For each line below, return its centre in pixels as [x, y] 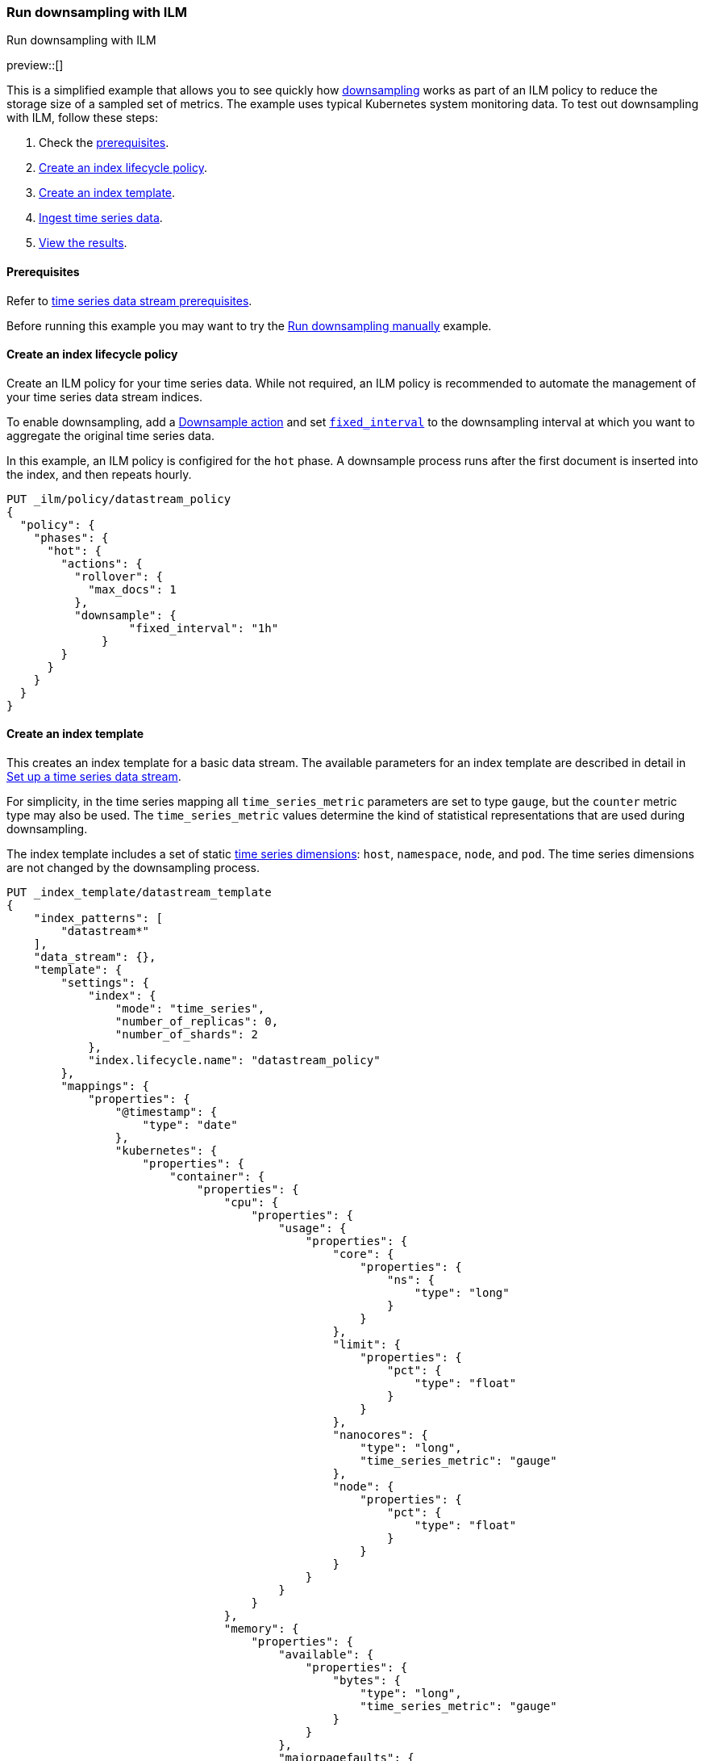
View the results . [83, 243]
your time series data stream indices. [105, 396]
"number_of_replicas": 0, [197, 1022]
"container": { [217, 1177]
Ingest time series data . [101, 218]
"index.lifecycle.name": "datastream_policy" [234, 1061]
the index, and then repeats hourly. [99, 474]
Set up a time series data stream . [94, 777]
